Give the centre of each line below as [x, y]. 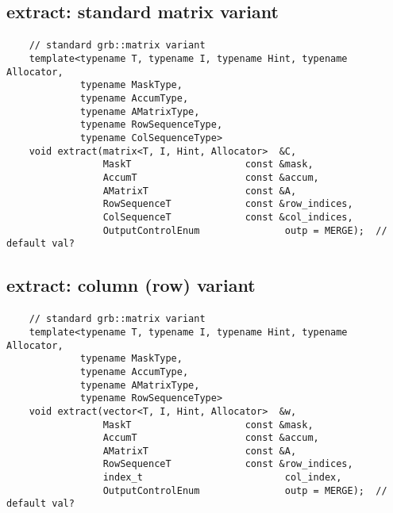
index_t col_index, [222, 478]
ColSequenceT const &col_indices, [228, 217]
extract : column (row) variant [131, 285]
